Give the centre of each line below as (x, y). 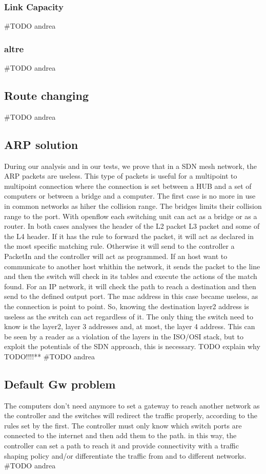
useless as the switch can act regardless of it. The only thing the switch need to (129, 316)
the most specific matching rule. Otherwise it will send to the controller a (119, 246)
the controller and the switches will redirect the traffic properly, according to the (131, 415)
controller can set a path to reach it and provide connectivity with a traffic (121, 446)
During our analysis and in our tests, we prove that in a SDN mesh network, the (130, 166)
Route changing (47, 95)
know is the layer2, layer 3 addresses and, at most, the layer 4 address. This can (130, 326)
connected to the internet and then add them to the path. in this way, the (120, 435)
